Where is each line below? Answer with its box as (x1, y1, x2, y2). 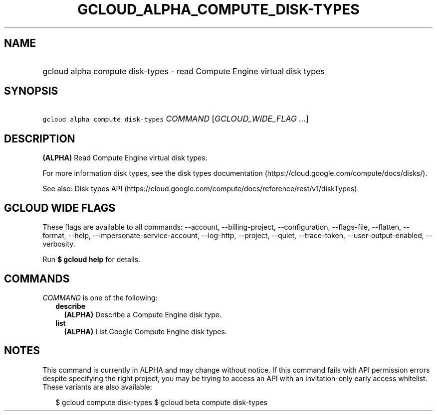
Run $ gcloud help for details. (42, 255, 141, 264)
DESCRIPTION (4, 132, 75, 145)
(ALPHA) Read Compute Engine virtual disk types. (42, 153, 208, 162)
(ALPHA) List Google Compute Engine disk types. (64, 327, 227, 336)
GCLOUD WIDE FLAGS (4, 201, 116, 214)
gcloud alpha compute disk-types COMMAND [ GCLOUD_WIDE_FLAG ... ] (42, 114, 309, 124)
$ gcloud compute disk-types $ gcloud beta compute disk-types (55, 398, 267, 407)
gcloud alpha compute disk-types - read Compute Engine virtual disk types (42, 66, 325, 76)
